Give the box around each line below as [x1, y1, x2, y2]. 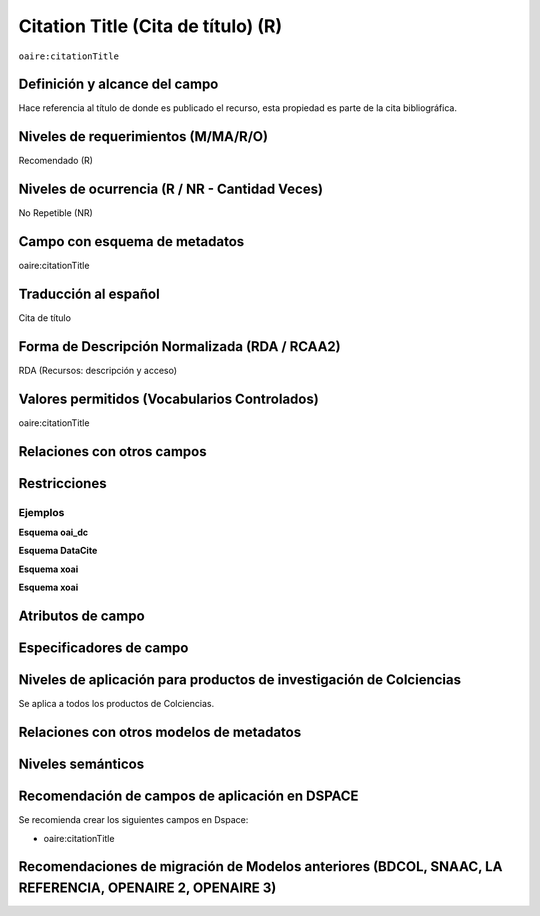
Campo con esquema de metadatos [18, 233, 245, 250]
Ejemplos [18, 505, 65, 519]
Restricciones [18, 475, 107, 492]
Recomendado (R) [18, 155, 94, 167]
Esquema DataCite [18, 545, 98, 557]
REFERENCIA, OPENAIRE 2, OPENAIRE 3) [18, 879, 277, 896]
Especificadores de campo [18, 640, 189, 657]
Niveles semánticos [18, 756, 145, 772]
